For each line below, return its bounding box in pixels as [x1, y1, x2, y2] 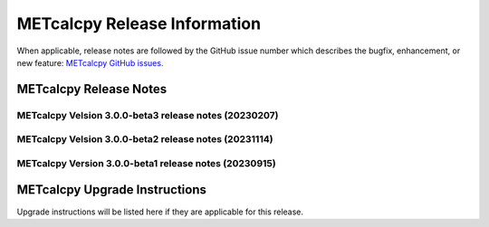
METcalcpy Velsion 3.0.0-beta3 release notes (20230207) [16, 109, 280, 121]
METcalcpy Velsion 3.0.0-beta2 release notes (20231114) [16, 133, 273, 146]
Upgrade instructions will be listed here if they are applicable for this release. [16, 206, 303, 217]
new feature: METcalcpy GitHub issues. [16, 57, 164, 68]
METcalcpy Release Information [16, 14, 262, 33]
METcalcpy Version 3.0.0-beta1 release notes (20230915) [16, 156, 276, 169]
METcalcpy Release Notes [16, 81, 168, 97]
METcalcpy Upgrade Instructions [16, 182, 207, 198]
